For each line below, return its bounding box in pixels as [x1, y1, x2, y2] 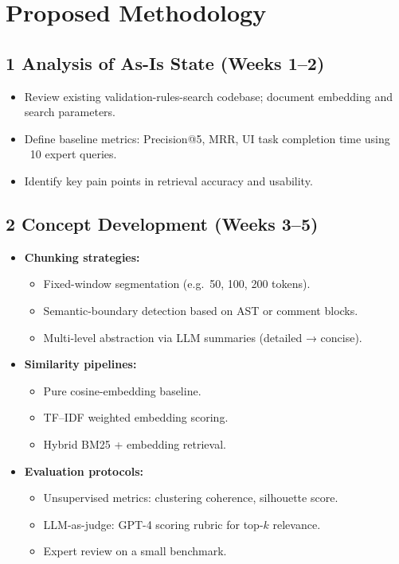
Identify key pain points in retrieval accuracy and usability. [24, 172, 313, 189]
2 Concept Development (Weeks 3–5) [6, 211, 319, 235]
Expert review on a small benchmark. [43, 543, 227, 559]
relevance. [272, 515, 321, 532]
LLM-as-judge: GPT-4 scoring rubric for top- [43, 515, 264, 532]
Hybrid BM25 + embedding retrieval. [43, 435, 226, 452]
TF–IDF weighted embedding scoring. [43, 409, 229, 426]
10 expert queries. [29, 146, 117, 162]
